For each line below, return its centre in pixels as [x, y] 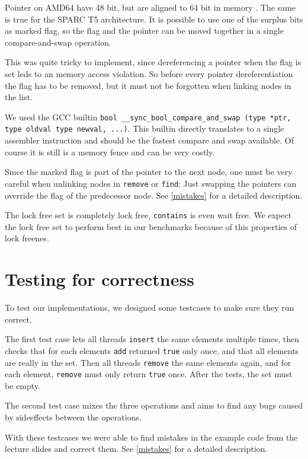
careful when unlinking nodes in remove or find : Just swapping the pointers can [151, 183]
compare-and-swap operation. [58, 42]
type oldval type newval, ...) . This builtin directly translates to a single [145, 128]
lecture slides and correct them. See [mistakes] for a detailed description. [136, 449]
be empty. [23, 385]
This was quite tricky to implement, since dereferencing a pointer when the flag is [153, 62]
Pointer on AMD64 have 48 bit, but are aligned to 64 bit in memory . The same [150, 7]
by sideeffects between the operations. [73, 417]
